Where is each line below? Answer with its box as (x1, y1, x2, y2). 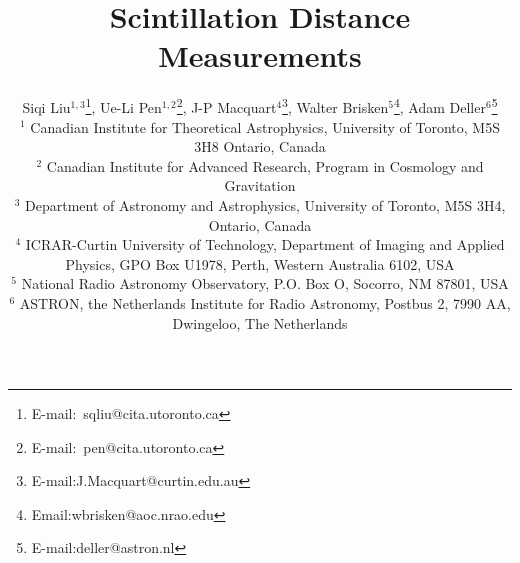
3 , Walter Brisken (282, 94, 389, 117)
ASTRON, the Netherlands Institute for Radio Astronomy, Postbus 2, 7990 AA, (19, 292, 511, 313)
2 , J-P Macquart (176, 94, 277, 117)
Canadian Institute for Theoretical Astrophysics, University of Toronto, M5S (30, 116, 500, 137)
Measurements (158, 35, 362, 76)
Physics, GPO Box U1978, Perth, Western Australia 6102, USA (65, 253, 455, 274)
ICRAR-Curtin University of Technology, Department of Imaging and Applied (25, 234, 505, 255)
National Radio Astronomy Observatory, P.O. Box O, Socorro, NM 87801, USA (21, 273, 509, 294)
